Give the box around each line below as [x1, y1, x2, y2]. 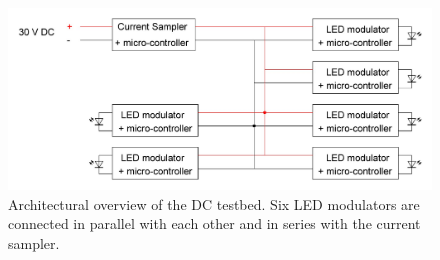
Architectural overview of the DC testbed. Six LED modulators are [8, 193, 420, 214]
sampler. [8, 232, 60, 253]
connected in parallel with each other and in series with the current [8, 213, 421, 234]
